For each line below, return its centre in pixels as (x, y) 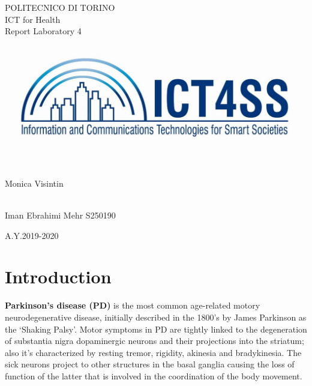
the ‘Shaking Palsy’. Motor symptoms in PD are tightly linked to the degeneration (156, 329)
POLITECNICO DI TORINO (60, 7)
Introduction (58, 276)
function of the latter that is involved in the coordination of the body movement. (154, 375)
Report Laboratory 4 (43, 31)
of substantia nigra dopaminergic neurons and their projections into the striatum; (154, 341)
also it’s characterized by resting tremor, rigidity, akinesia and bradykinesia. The (153, 352)
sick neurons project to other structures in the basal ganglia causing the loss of (150, 364)
